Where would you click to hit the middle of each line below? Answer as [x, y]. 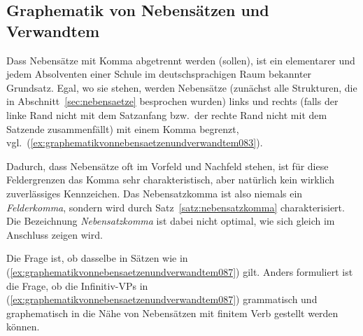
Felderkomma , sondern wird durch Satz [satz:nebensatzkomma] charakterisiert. [176, 207]
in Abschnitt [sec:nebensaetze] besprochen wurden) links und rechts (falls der [172, 101]
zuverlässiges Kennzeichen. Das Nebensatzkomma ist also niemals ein [155, 193]
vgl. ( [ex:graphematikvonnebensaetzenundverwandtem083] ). [135, 142]
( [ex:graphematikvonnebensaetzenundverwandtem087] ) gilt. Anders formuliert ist [180, 271]
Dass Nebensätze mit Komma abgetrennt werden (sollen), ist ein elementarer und [181, 60]
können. [23, 327]
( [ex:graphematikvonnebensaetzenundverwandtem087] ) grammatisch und [162, 299]
